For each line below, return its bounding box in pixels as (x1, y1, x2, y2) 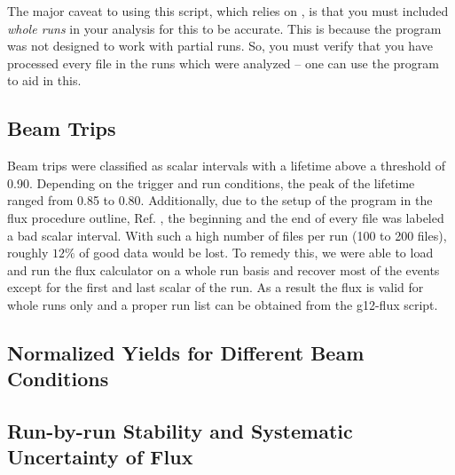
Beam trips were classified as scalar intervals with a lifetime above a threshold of (7, 156, 445, 175)
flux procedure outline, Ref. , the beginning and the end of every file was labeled (7, 208, 444, 226)
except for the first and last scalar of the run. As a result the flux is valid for (7, 278, 424, 297)
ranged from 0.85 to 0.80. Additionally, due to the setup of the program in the (7, 191, 433, 210)
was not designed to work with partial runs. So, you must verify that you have (7, 36, 433, 55)
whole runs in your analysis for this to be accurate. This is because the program (7, 19, 442, 37)
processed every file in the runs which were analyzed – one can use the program (7, 53, 439, 72)
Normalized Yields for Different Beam (7, 338, 365, 366)
